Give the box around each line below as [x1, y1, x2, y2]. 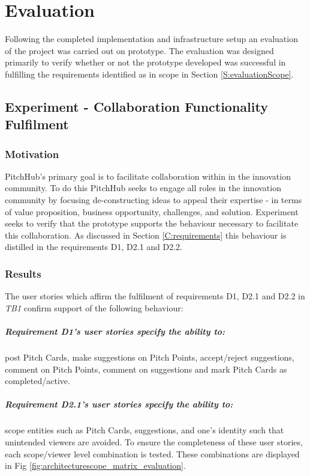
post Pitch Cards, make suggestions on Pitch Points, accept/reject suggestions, [5, 351, 294, 364]
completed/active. [5, 374, 70, 387]
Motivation [5, 146, 59, 161]
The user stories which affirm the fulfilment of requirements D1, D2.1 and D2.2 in [5, 290, 305, 302]
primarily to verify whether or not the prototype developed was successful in [5, 56, 286, 69]
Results [5, 266, 41, 281]
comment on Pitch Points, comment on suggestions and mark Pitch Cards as [5, 362, 287, 375]
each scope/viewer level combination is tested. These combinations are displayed [5, 447, 300, 460]
